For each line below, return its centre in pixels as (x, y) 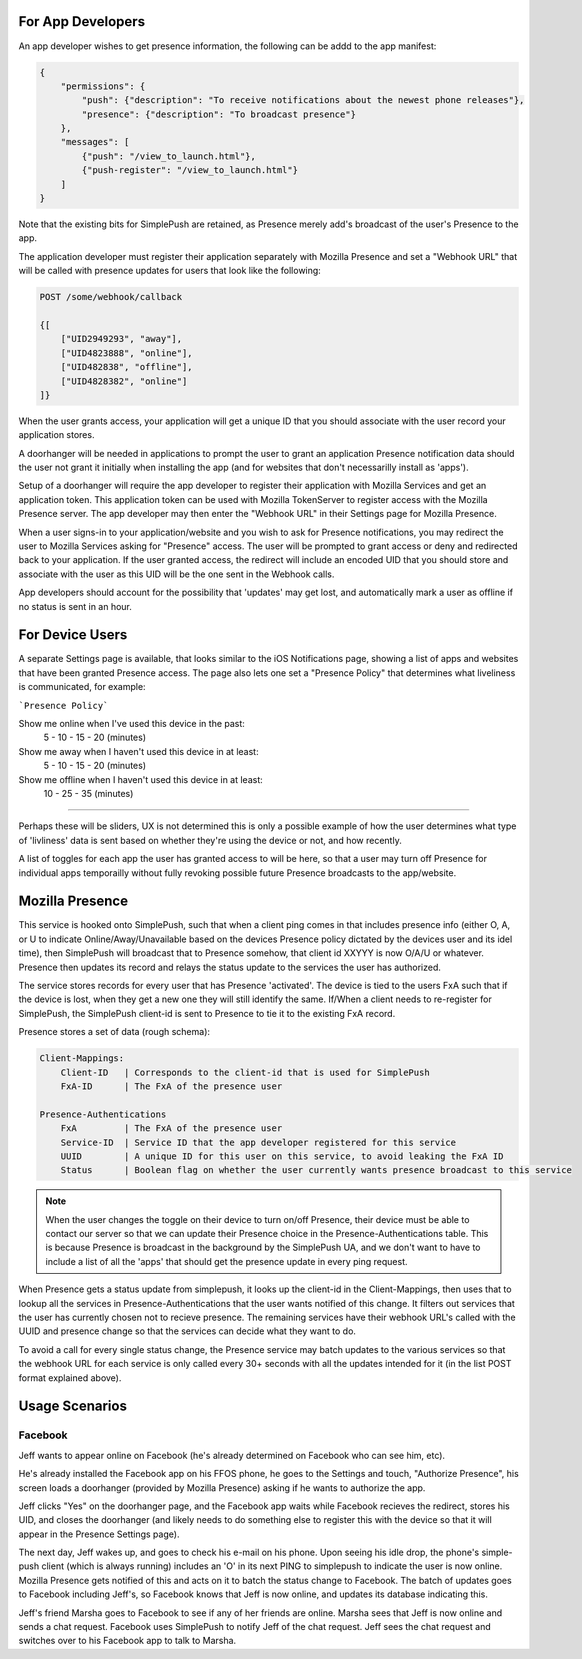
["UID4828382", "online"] (124, 381)
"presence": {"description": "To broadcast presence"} (219, 114)
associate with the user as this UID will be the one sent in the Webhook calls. (176, 574)
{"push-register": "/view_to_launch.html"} (190, 170)
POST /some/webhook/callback (111, 297)
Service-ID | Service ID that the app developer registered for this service (258, 1142)
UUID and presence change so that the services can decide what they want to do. (187, 1331)
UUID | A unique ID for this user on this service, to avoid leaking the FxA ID (282, 1156)
